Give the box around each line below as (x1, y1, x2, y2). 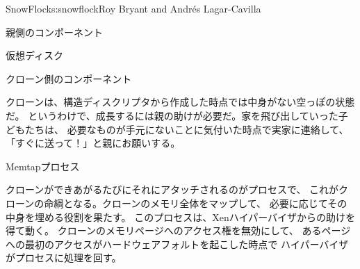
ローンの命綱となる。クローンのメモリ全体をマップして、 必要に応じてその (6, 195, 347, 210)
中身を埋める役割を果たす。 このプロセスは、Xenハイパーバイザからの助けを (6, 209, 356, 224)
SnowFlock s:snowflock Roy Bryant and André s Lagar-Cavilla (6, 1, 261, 15)
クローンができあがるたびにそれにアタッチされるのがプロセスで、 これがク (6, 182, 349, 197)
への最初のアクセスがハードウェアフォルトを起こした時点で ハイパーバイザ (6, 236, 349, 251)
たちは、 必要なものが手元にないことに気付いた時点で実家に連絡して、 (24, 122, 349, 136)
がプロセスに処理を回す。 (6, 250, 122, 265)
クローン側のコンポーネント (6, 71, 132, 85)
